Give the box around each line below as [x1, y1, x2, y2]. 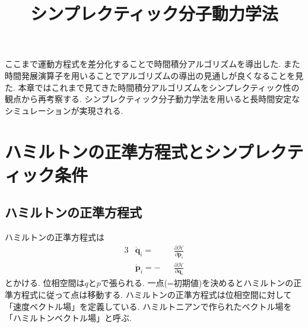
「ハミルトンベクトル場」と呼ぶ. [5, 312, 132, 324]
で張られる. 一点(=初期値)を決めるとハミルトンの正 [100, 277, 302, 289]
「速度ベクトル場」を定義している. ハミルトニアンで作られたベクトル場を [5, 300, 292, 312]
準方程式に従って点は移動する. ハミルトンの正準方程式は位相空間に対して [5, 288, 292, 300]
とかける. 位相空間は [5, 277, 85, 289]
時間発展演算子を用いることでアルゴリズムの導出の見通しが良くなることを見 [5, 69, 304, 81]
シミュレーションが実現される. [5, 104, 123, 116]
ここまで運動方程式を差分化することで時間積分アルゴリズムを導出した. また [5, 58, 300, 70]
